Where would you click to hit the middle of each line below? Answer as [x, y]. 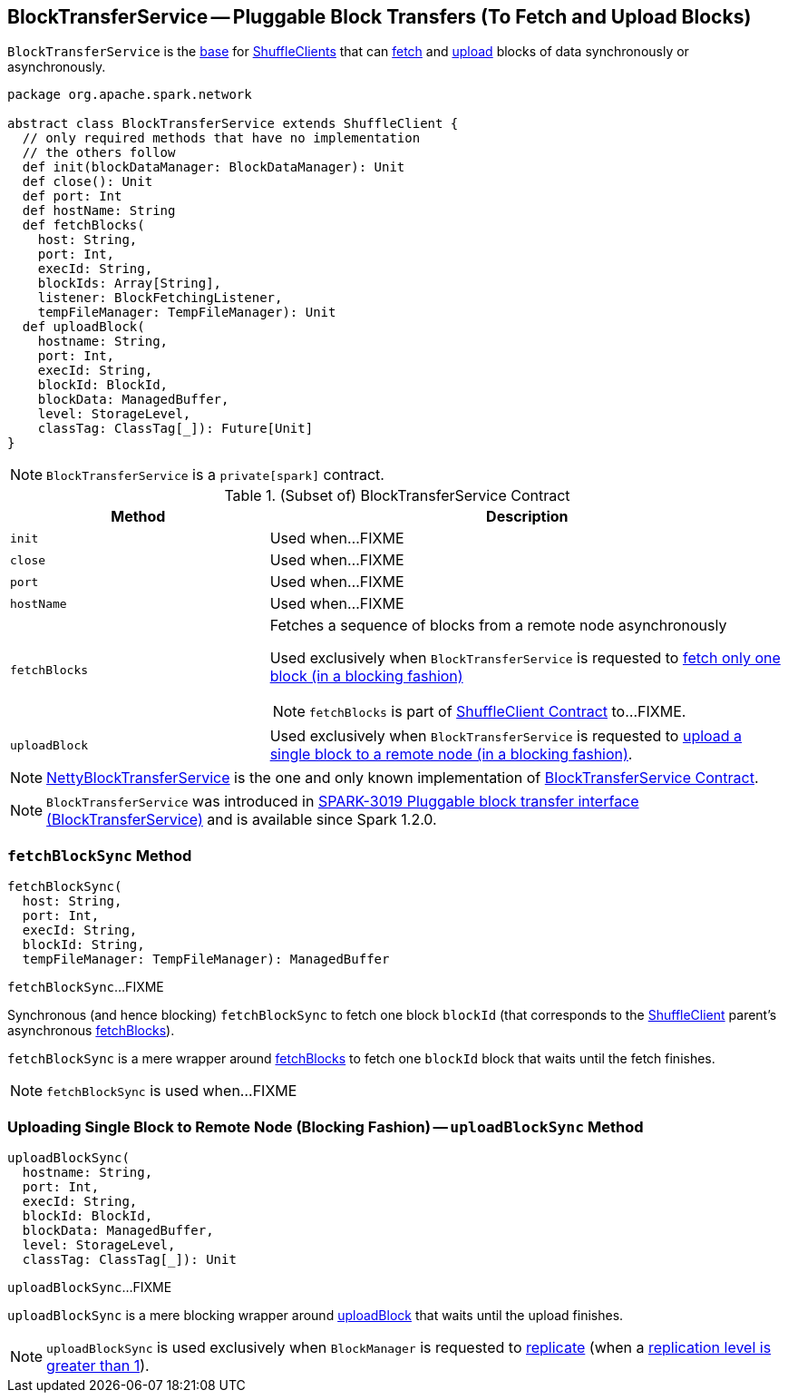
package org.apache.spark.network [130, 95]
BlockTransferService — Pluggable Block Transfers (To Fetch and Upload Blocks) [379, 17]
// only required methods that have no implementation [221, 138]
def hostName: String [99, 211]
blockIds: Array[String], [130, 284]
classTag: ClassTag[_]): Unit [129, 1259]
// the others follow [99, 153]
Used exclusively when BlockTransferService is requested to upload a [506, 736]
